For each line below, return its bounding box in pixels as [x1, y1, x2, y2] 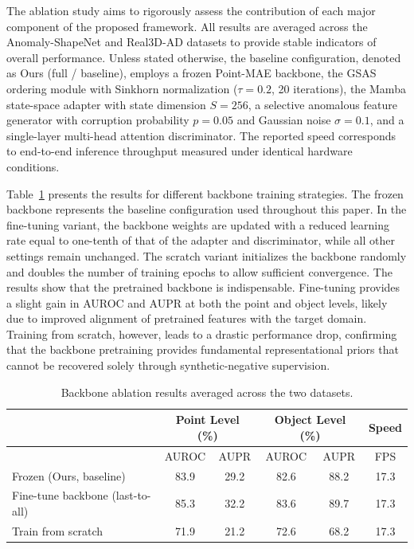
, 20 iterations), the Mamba [271, 80, 406, 96]
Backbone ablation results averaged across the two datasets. [61, 383, 353, 400]
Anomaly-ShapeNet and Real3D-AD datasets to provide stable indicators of [6, 33, 377, 50]
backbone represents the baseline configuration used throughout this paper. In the [6, 201, 407, 218]
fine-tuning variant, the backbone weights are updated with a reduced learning [6, 216, 389, 233]
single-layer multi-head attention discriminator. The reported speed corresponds [6, 127, 396, 143]
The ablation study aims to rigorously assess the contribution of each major [6, 2, 376, 18]
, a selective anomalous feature [248, 96, 397, 112]
